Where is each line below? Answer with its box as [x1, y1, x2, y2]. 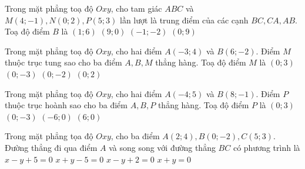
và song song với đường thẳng [109, 141, 216, 153]
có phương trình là [233, 141, 300, 153]
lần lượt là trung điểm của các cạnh [119, 13, 249, 26]
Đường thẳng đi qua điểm [5, 141, 98, 153]
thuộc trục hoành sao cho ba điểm [5, 99, 128, 111]
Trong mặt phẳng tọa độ [5, 130, 93, 142]
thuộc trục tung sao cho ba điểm [5, 56, 122, 68]
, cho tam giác [110, 2, 162, 14]
